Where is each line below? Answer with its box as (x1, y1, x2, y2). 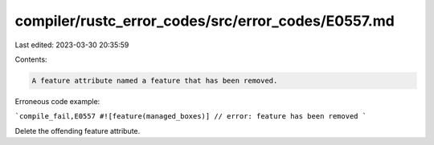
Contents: (14, 54, 47, 64)
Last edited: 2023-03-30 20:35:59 (14, 40, 129, 50)
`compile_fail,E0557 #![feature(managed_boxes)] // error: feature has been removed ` (14, 112, 367, 121)
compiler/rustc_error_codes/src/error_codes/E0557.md (14, 12, 395, 30)
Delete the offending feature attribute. (14, 126, 141, 135)
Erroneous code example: (14, 96, 100, 106)
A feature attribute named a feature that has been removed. (31, 76, 278, 85)
